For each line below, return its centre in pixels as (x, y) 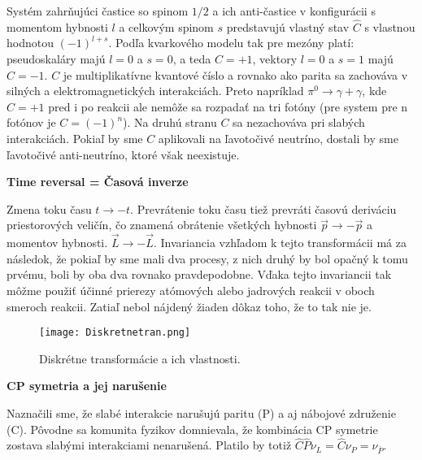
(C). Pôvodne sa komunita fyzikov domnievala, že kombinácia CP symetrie (192, 429)
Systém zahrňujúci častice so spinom (98, 11)
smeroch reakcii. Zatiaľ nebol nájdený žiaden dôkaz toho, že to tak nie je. (189, 306)
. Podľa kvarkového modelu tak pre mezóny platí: (231, 43)
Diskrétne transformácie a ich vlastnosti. (140, 358)
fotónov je (31, 122)
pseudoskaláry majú (56, 59)
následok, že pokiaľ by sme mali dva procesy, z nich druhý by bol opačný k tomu (207, 258)
